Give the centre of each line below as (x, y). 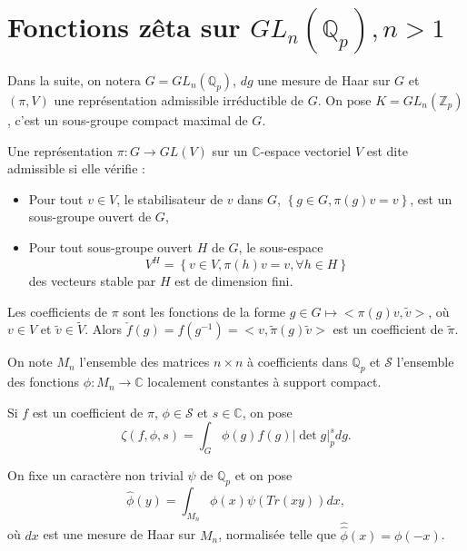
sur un (230, 150)
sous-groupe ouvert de (90, 216)
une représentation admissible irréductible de (179, 99)
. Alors (104, 329)
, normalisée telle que (277, 534)
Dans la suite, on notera (74, 79)
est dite (387, 150)
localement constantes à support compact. (264, 382)
